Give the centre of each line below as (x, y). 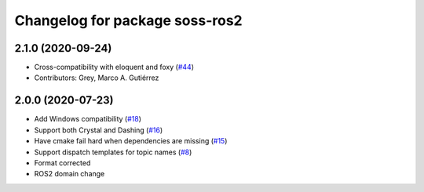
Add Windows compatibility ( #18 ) (88, 119)
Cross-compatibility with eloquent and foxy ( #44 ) (114, 67)
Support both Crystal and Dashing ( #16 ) (99, 130)
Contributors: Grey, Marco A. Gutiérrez (97, 78)
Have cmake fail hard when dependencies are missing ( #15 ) (131, 141)
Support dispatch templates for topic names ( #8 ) (113, 152)
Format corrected (62, 163)
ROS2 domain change (69, 174)
